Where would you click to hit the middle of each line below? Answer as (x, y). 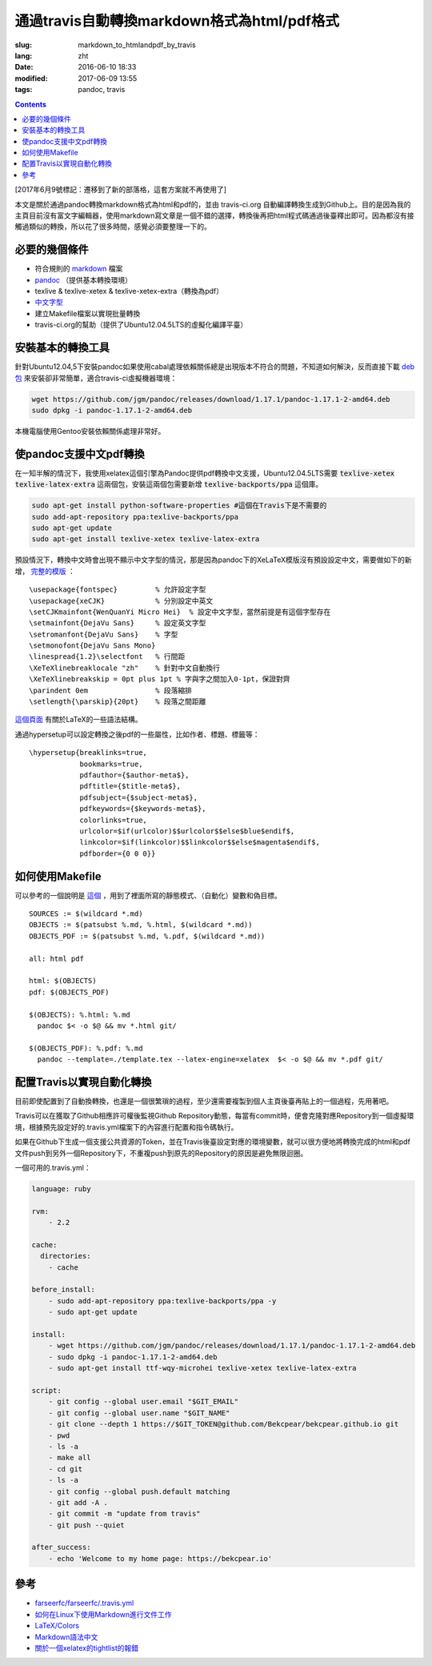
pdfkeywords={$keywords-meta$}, (143, 809)
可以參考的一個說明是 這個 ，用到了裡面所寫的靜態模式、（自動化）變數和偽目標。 (148, 895)
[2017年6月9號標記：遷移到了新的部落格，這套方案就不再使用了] (121, 190)
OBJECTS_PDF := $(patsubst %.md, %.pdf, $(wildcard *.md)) (147, 936)
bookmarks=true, (111, 764)
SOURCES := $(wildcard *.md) (86, 914)
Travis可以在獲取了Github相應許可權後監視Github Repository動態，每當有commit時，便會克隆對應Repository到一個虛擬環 (214, 1116)
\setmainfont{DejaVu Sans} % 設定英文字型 (118, 623)
